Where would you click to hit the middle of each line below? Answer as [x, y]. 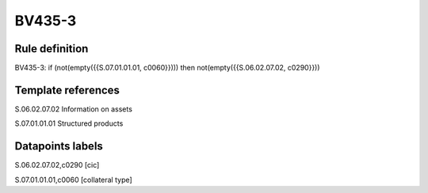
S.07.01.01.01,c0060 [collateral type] [73, 180]
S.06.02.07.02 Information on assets [73, 109]
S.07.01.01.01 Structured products [69, 123]
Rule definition [52, 49]
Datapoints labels [59, 146]
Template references [67, 90]
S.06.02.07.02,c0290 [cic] [57, 165]
